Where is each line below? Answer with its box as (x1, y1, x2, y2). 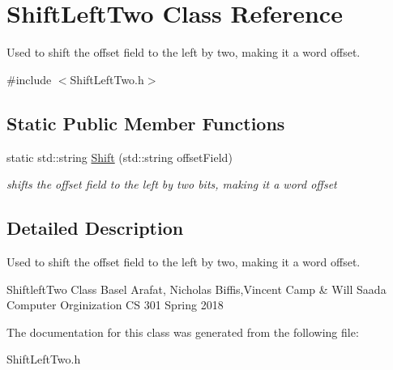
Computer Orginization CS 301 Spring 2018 (6, 296, 224, 313)
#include (6, 70, 52, 87)
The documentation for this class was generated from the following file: (6, 323, 359, 340)
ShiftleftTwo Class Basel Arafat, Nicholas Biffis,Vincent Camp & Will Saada (6, 280, 387, 297)
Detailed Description (6, 215, 184, 240)
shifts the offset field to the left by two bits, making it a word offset (6, 176, 337, 193)
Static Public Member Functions (6, 110, 285, 135)
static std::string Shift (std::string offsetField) (6, 148, 233, 165)
